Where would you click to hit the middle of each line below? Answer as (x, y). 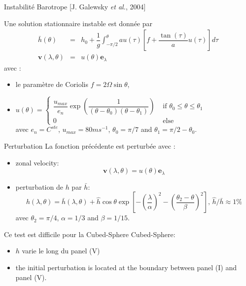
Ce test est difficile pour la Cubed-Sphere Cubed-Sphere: (90, 234)
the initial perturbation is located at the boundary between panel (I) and (126, 267)
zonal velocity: (37, 162)
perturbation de (39, 186)
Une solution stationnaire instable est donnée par (78, 23)
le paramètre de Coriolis (52, 84)
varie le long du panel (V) (61, 251)
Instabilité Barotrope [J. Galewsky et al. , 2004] (75, 6)
